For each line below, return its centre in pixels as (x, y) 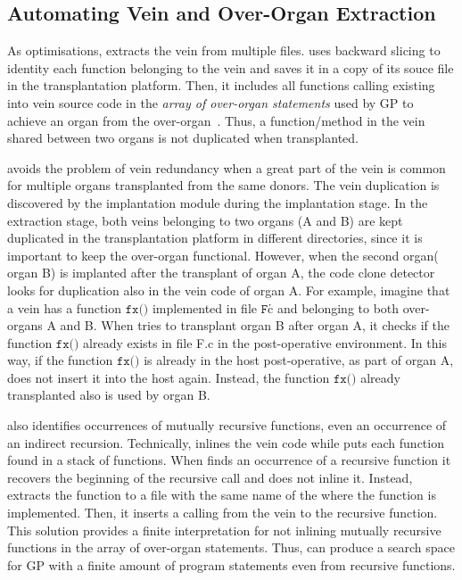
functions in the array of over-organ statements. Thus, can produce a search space (231, 547)
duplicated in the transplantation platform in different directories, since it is (215, 238)
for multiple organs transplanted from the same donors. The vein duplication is (223, 185)
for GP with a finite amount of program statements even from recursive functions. (231, 564)
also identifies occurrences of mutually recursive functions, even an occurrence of (227, 425)
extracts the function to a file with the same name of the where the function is (222, 495)
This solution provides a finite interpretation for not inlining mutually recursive (224, 530)
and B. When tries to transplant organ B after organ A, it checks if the (255, 325)
